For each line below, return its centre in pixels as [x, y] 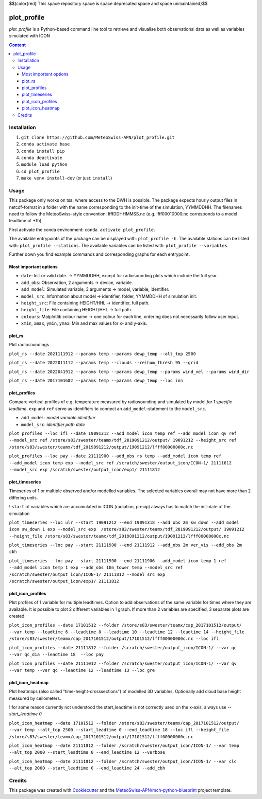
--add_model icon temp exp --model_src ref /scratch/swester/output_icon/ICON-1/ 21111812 [120, 463]
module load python [44, 165]
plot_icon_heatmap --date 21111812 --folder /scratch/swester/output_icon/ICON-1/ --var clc [123, 761]
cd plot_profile [41, 171]
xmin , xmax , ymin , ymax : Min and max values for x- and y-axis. [84, 323]
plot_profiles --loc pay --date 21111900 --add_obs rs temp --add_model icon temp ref [115, 456]
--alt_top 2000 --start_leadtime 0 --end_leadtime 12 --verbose [87, 752]
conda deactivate [42, 158]
